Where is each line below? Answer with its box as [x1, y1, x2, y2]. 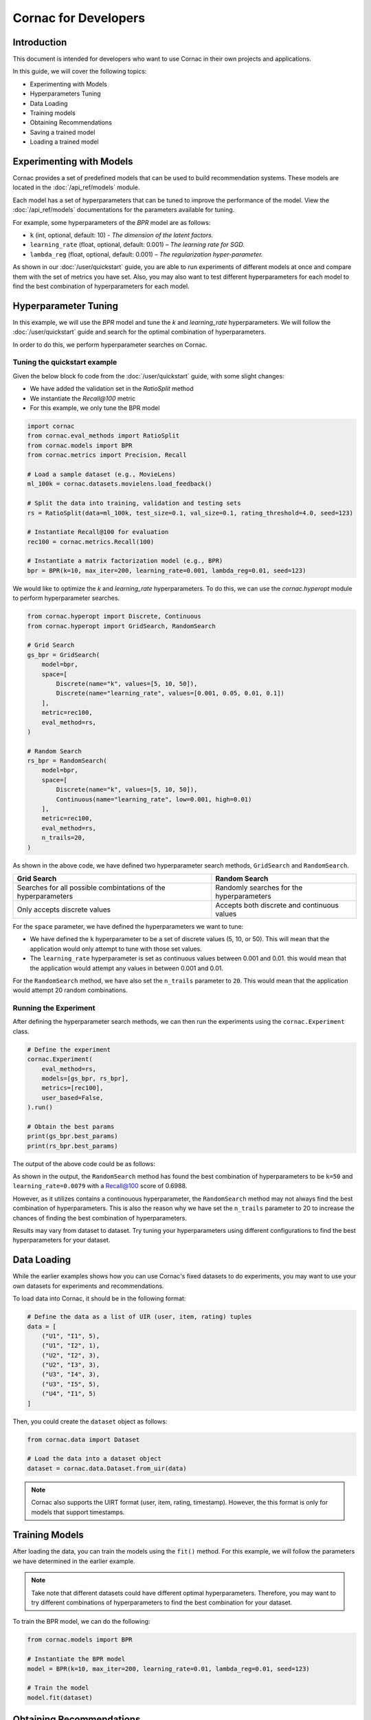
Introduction [12, 36, 67, 48]
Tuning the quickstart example [12, 358, 117, 367]
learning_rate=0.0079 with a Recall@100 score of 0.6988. [12, 1182, 188, 1190]
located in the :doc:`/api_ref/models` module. [12, 183, 140, 192]
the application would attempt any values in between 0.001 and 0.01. [30, 964, 223, 972]
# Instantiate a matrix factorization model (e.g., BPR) [27, 557, 223, 565]
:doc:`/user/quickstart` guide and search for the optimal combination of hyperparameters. [12, 327, 267, 336]
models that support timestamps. [31, 1507, 125, 1516]
